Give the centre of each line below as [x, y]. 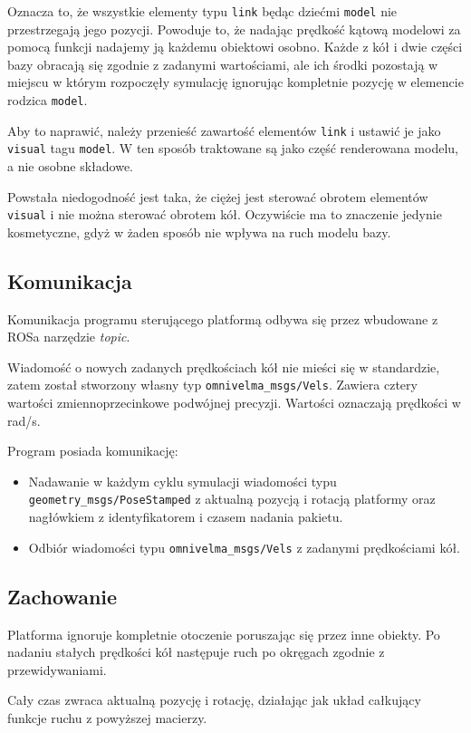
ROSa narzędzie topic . [69, 337]
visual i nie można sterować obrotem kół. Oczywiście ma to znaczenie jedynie [225, 214]
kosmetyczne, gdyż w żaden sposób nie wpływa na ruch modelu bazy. [199, 231]
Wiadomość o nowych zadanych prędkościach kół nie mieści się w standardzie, [224, 366]
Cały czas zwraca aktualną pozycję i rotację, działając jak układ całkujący [214, 700]
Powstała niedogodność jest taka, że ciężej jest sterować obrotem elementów [218, 196]
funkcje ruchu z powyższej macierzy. [107, 717]
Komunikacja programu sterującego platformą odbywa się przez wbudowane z [223, 318]
